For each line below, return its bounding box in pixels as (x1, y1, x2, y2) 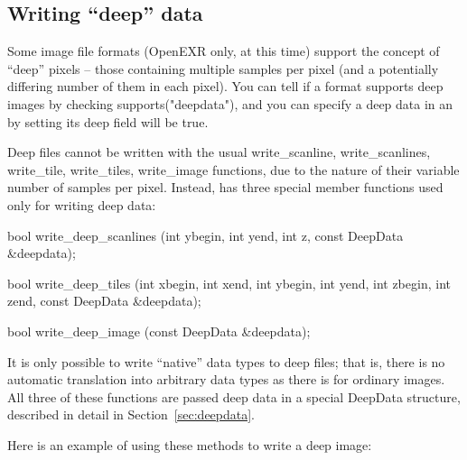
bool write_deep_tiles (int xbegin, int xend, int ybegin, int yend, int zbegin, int (7, 273, 451, 292)
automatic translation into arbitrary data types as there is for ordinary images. (7, 370, 445, 389)
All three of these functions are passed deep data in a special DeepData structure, (7, 387, 461, 406)
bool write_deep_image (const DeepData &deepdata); (7, 321, 311, 340)
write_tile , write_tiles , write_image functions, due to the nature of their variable (7, 160, 460, 179)
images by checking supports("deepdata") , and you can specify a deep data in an (7, 94, 453, 113)
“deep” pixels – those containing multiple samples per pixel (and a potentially (7, 59, 439, 78)
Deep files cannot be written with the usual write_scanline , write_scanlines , (7, 143, 431, 161)
